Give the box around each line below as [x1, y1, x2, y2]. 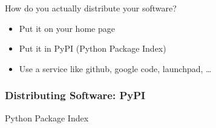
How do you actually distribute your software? [5, 2, 177, 14]
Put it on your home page [19, 22, 115, 34]
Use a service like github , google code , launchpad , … [19, 62, 212, 75]
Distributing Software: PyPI [5, 88, 146, 103]
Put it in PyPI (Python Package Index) [19, 42, 166, 55]
